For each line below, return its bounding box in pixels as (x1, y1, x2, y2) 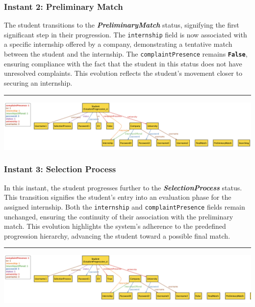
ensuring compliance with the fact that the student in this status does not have (4, 58, 242, 68)
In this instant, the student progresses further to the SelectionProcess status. (4, 182, 242, 192)
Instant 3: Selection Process (4, 163, 116, 175)
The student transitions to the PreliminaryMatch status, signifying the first (4, 20, 239, 30)
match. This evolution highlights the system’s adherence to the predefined (4, 221, 226, 231)
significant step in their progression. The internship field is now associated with (4, 29, 247, 39)
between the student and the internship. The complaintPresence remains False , (4, 49, 248, 59)
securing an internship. (4, 77, 73, 88)
